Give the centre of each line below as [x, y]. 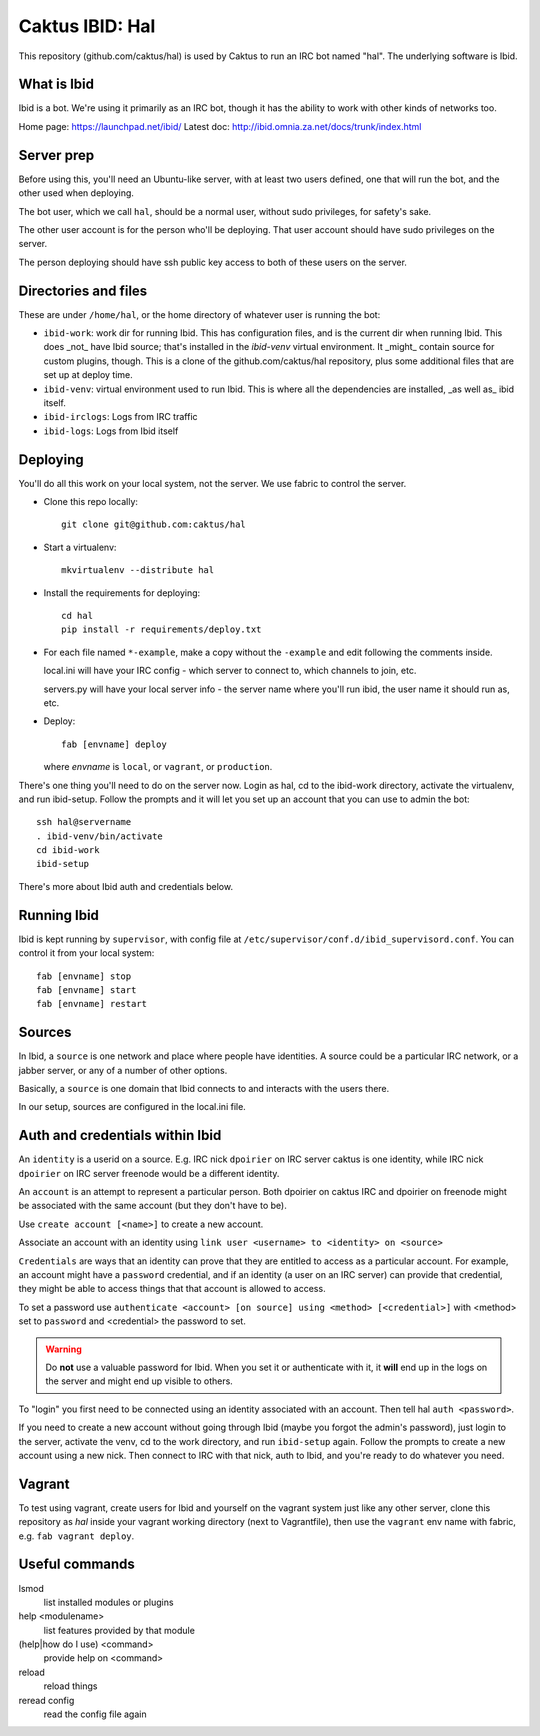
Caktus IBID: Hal [87, 26]
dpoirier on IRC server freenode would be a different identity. [149, 1173]
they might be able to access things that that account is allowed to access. [172, 1289]
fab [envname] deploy [114, 744]
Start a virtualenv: [80, 547]
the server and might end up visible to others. [139, 1381]
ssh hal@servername [84, 822]
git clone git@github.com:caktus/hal [154, 524]
